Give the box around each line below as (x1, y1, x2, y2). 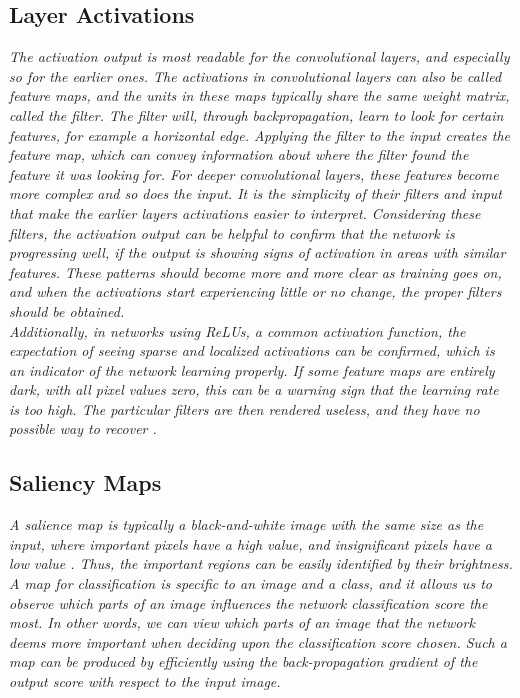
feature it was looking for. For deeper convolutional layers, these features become (9, 163, 499, 184)
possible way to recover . (9, 418, 157, 439)
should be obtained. (9, 300, 125, 321)
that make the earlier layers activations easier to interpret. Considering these (9, 202, 481, 223)
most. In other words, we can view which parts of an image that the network (9, 612, 475, 633)
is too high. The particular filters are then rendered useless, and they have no (9, 398, 480, 419)
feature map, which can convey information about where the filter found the (9, 144, 469, 165)
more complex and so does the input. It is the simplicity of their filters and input (9, 183, 503, 204)
